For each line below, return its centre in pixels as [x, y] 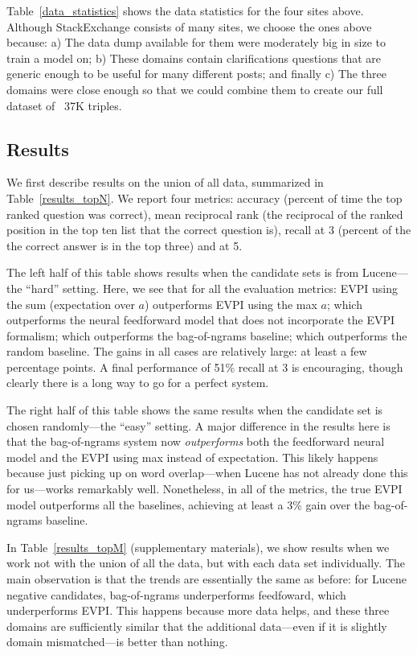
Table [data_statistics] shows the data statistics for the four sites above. [185, 10]
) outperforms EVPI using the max [231, 304]
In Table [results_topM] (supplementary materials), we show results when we [198, 547]
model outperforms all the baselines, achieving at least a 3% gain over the [188, 504]
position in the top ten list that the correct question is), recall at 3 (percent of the [209, 230]
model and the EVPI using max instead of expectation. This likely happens [192, 457]
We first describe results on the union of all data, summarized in [165, 182]
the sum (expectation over [71, 304]
